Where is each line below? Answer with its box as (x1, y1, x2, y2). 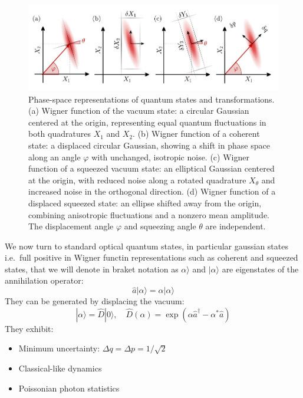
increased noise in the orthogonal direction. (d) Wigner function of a (28, 185, 276, 198)
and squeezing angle (124, 220, 196, 232)
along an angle (28, 150, 81, 163)
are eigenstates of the (222, 262, 299, 275)
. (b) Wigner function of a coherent (133, 127, 260, 140)
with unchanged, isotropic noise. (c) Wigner (91, 150, 249, 163)
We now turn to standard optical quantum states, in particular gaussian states (5, 239, 288, 252)
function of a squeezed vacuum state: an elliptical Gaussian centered (28, 162, 275, 175)
